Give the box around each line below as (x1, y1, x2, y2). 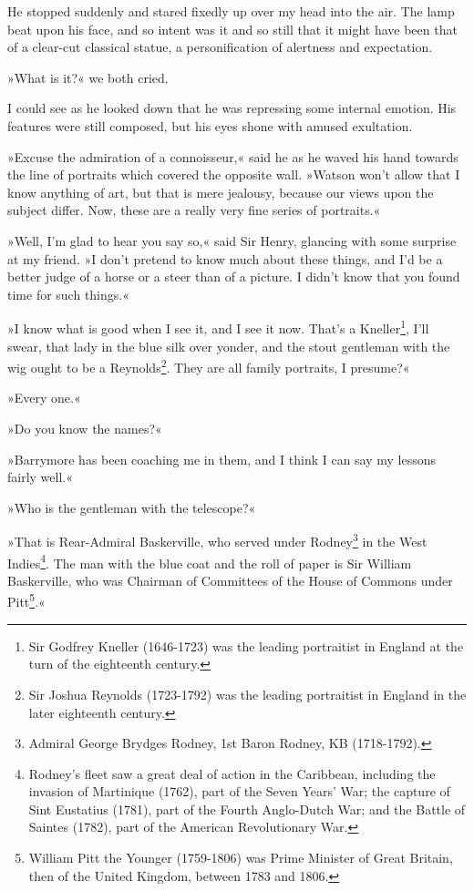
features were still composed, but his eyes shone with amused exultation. (7, 116, 413, 135)
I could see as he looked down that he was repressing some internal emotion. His (7, 98, 457, 118)
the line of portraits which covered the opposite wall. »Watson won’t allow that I (7, 165, 460, 184)
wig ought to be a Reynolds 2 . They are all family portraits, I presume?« (7, 355, 410, 376)
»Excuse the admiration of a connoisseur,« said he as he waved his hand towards (7, 147, 459, 166)
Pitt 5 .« (7, 589, 46, 611)
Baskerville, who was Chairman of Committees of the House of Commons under (7, 570, 453, 589)
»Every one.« (7, 388, 81, 407)
